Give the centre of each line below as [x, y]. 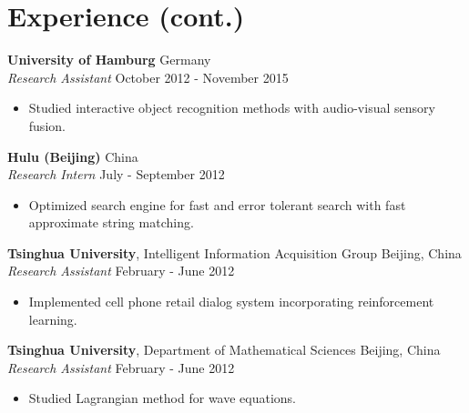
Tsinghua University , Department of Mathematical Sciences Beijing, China [224, 350]
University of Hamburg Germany [109, 60]
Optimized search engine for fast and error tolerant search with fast [217, 204]
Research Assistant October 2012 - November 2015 [148, 77]
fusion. [47, 125]
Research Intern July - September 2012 [116, 174]
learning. [53, 319]
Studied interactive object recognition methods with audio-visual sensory [232, 108]
